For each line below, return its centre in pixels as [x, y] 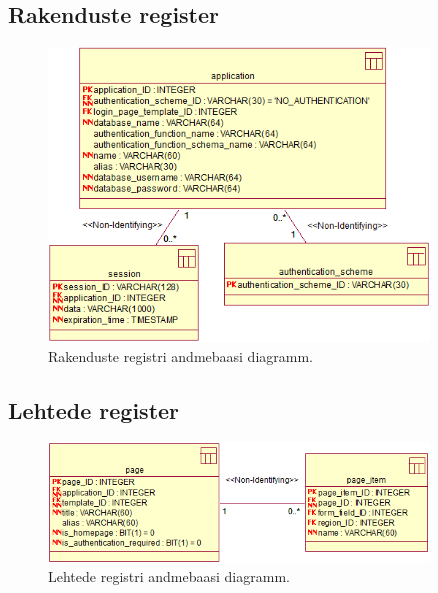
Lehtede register [94, 409]
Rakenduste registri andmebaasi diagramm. [180, 355]
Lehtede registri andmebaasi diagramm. [169, 576]
